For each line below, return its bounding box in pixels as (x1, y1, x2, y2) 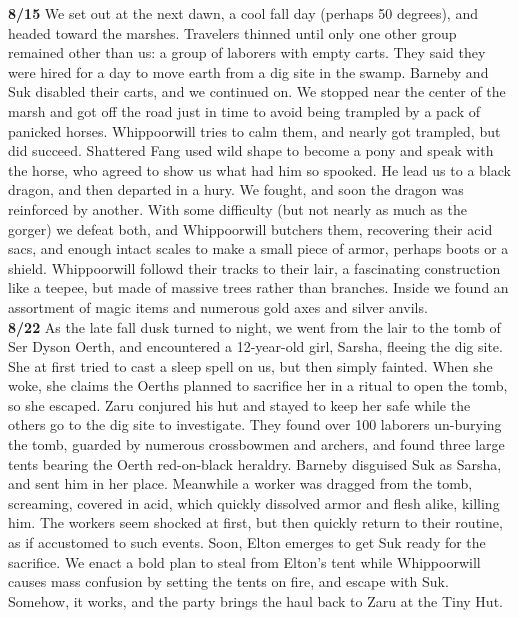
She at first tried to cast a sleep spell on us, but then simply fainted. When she (8, 355, 493, 376)
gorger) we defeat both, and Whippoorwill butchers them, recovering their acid (8, 218, 493, 239)
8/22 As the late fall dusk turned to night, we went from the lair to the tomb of (8, 316, 501, 337)
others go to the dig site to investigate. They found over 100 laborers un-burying (8, 414, 502, 435)
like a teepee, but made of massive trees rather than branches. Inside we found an (8, 277, 509, 298)
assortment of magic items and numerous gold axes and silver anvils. (8, 296, 428, 317)
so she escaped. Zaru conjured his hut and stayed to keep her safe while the (8, 394, 471, 415)
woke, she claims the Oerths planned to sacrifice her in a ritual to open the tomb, (8, 375, 508, 396)
